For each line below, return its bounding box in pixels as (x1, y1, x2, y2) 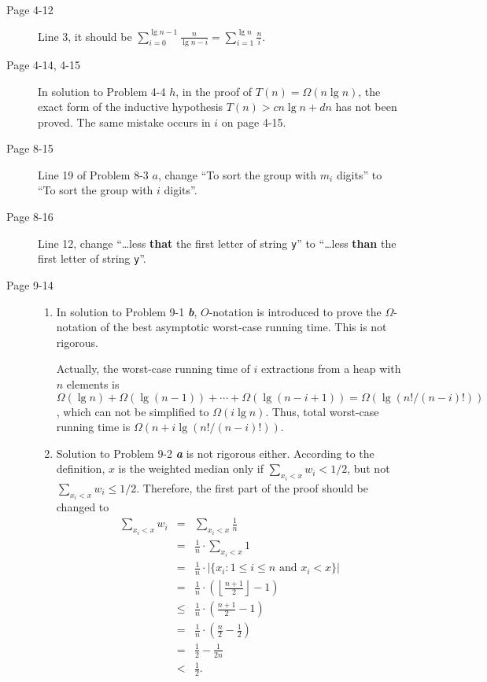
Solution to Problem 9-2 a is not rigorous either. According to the (56, 444, 374, 461)
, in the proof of (175, 83, 253, 99)
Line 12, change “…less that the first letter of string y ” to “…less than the (38, 234, 397, 251)
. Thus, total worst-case (265, 403, 379, 419)
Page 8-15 (6, 140, 53, 157)
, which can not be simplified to (56, 403, 209, 419)
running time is (56, 418, 131, 435)
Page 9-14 (6, 276, 53, 293)
